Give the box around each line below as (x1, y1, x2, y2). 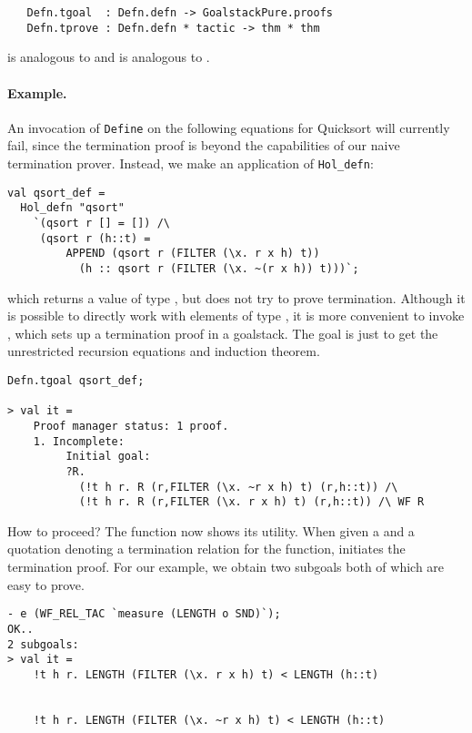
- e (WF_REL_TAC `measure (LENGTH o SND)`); (7, 607, 281, 621)
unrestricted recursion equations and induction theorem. (7, 341, 320, 361)
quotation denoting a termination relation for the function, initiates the (7, 539, 406, 558)
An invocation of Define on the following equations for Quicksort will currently (7, 117, 450, 137)
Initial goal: (65, 450, 151, 463)
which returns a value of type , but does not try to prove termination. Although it (7, 288, 466, 307)
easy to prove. (7, 575, 85, 594)
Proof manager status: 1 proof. (33, 419, 229, 433)
